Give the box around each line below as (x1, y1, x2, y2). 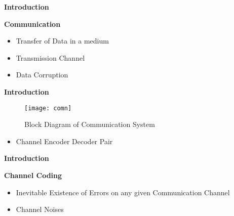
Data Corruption (16, 69, 68, 80)
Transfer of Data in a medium (16, 35, 109, 46)
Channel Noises (16, 204, 64, 214)
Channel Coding (4, 170, 62, 180)
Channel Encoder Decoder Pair (16, 136, 113, 146)
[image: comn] (24, 104, 72, 112)
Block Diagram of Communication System (24, 119, 155, 129)
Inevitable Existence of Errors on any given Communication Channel (16, 187, 230, 197)
